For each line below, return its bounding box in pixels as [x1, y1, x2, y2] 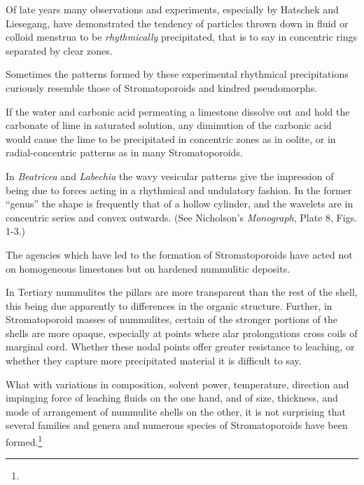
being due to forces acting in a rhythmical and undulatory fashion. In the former [6, 182, 352, 197]
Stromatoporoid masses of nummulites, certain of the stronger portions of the [6, 312, 337, 327]
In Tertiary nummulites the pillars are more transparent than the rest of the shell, [6, 285, 358, 299]
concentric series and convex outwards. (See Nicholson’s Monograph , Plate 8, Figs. [6, 210, 358, 224]
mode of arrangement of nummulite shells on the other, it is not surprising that [6, 404, 346, 418]
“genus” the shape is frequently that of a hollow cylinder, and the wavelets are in [6, 196, 353, 211]
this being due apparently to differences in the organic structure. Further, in [6, 298, 332, 313]
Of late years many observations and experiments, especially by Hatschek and [6, 2, 339, 16]
